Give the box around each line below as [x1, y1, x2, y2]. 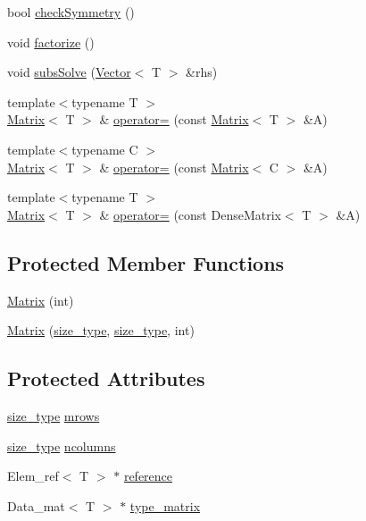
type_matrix [129, 496, 201, 515]
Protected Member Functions [7, 248, 285, 276]
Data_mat [7, 496, 65, 515]
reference [123, 466, 173, 485]
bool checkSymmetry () [7, 3, 135, 21]
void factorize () [7, 32, 95, 51]
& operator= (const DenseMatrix [99, 205, 281, 223]
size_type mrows [7, 406, 100, 424]
